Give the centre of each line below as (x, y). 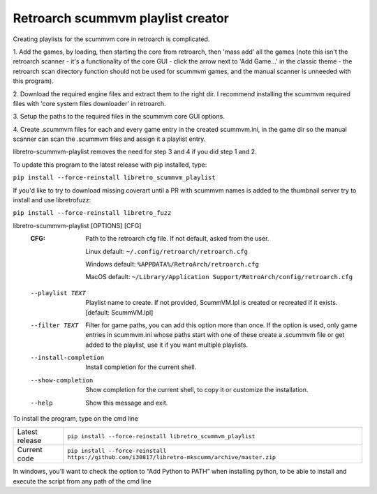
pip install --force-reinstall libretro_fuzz (92, 213)
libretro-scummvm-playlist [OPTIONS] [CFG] (77, 225)
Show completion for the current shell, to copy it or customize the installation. (197, 390)
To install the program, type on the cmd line (76, 419)
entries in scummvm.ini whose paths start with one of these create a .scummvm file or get (215, 335)
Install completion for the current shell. (141, 367)
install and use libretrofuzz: (52, 200)
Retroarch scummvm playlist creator (121, 18)
